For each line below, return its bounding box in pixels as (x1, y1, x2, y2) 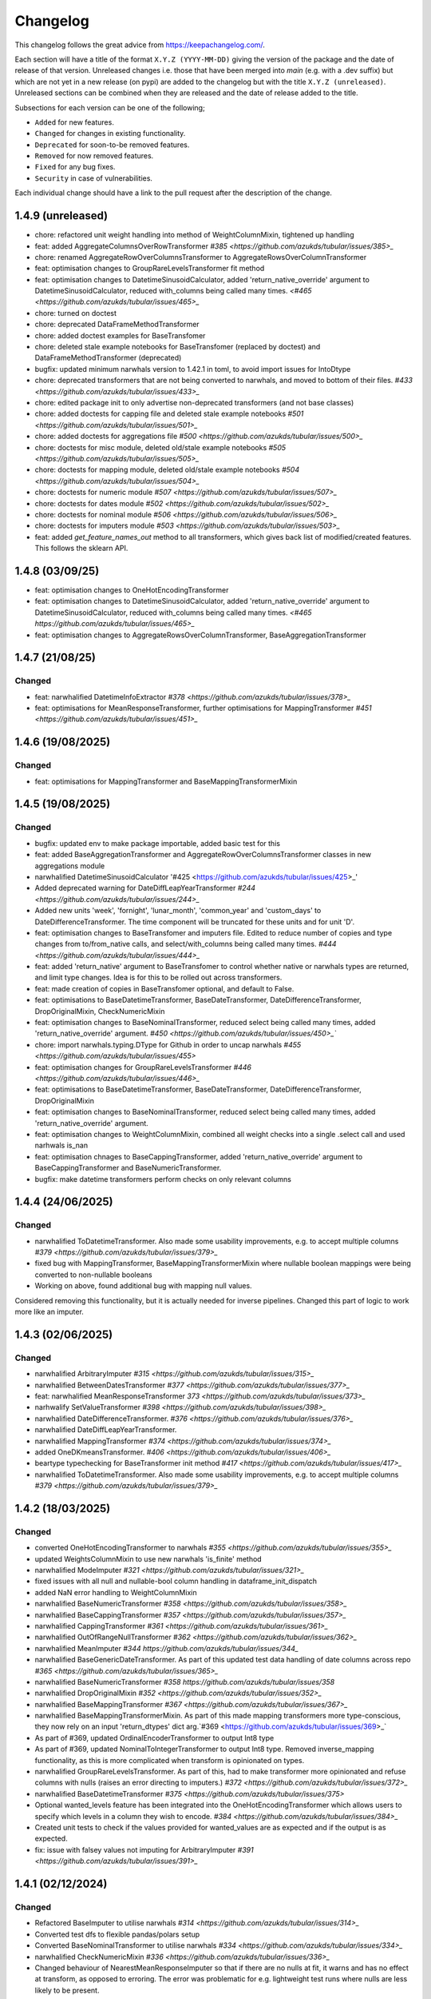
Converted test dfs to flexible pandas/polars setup (34, 1929, 200, 1939)
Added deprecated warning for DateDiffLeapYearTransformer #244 (34, 884, 255, 893)
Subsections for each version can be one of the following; (14, 102, 205, 112)
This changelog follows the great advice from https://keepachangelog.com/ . (14, 40, 265, 50)
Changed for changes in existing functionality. (34, 129, 186, 138)
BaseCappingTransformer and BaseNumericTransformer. (34, 1163, 222, 1173)
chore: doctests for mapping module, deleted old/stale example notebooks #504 (34, 465, 299, 475)
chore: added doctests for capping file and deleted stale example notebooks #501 (34, 409, 304, 419)
